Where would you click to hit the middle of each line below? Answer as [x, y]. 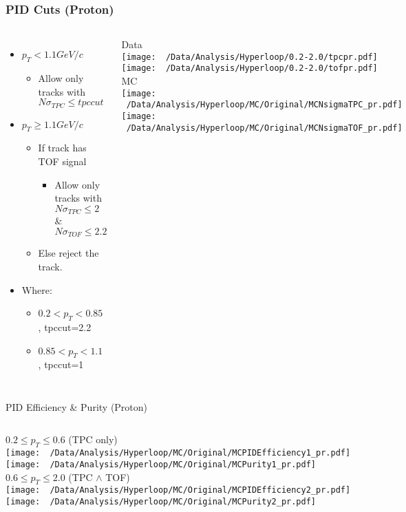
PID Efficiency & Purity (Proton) [77, 406]
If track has [62, 148]
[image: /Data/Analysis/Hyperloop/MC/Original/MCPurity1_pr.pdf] [161, 464]
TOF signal [62, 161]
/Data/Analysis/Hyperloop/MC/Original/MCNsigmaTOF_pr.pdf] [264, 128]
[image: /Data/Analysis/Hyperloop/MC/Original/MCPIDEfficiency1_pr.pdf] [178, 453]
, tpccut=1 [61, 364]
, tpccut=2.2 [65, 327]
